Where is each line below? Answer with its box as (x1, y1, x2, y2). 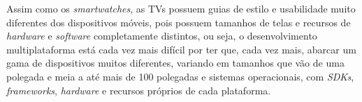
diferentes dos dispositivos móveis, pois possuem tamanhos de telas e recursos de (6, 15, 351, 29)
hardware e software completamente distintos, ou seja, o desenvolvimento (6, 28, 317, 43)
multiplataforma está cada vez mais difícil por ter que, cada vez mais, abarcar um (6, 42, 356, 56)
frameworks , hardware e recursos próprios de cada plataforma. (6, 83, 271, 97)
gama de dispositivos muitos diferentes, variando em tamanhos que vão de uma (6, 56, 345, 70)
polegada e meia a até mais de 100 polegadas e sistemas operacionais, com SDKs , (6, 69, 354, 83)
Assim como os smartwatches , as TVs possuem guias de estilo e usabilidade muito (6, 1, 356, 15)
